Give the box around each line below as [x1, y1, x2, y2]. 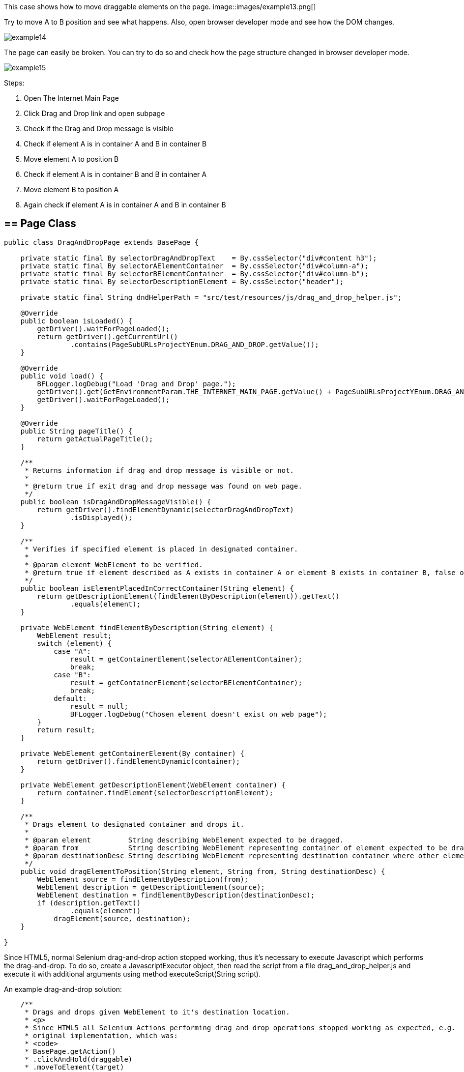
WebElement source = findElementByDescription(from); [37, 875, 249, 883]
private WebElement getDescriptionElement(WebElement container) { [20, 781, 286, 789]
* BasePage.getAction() [25, 1047, 116, 1055]
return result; [37, 725, 95, 734]
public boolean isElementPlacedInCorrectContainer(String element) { [20, 584, 294, 592]
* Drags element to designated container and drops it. [25, 820, 244, 828]
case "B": [54, 670, 91, 679]
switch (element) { [37, 639, 112, 647]
